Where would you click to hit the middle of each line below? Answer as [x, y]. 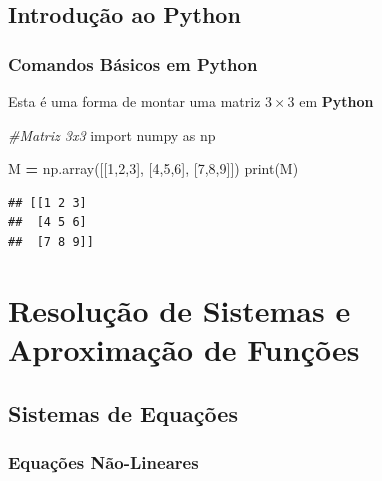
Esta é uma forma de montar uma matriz [134, 101]
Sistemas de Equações [123, 412]
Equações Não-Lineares [103, 461]
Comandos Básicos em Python [133, 63]
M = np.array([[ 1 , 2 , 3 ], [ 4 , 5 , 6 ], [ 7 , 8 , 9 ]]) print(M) [153, 168]
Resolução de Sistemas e [179, 309]
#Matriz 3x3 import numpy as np [112, 134]
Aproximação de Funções [184, 348]
